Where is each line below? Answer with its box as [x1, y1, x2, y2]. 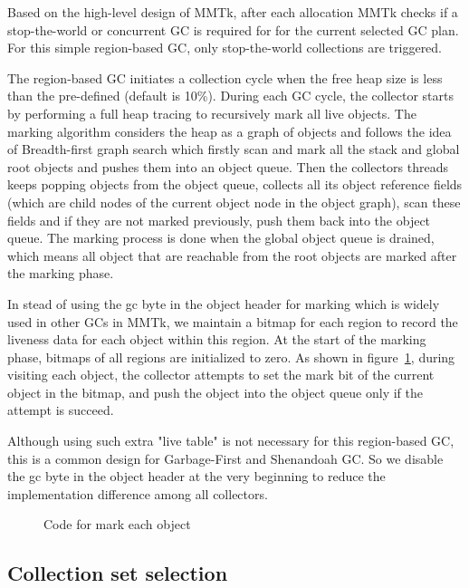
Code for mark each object [43, 515, 191, 534]
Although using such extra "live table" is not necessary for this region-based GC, [7, 431, 455, 450]
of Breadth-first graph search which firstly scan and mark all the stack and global [7, 140, 460, 159]
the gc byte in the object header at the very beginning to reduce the [7, 467, 386, 486]
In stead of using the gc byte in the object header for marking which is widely [7, 294, 440, 313]
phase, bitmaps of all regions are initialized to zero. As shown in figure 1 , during [7, 347, 455, 366]
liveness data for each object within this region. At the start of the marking [7, 330, 426, 349]
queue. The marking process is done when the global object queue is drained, [7, 228, 435, 247]
